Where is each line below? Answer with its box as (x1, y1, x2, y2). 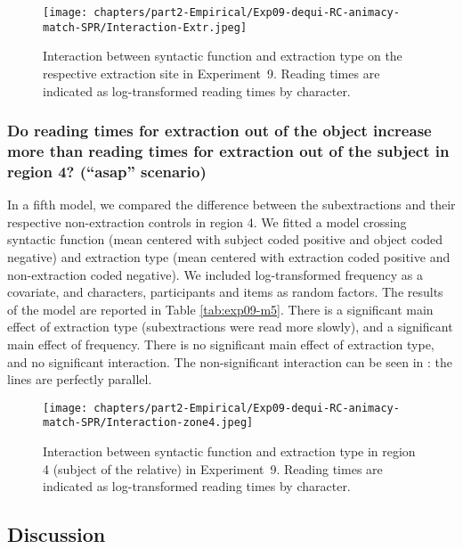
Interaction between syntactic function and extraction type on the (43, 46, 402, 65)
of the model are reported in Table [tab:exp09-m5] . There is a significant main (7, 299, 434, 318)
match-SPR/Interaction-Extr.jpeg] (43, 20, 248, 34)
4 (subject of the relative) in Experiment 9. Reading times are (43, 459, 383, 478)
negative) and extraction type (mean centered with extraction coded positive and (7, 247, 451, 266)
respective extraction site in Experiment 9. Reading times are (43, 63, 380, 82)
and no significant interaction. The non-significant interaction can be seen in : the (7, 352, 453, 371)
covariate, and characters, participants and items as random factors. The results (7, 283, 443, 301)
